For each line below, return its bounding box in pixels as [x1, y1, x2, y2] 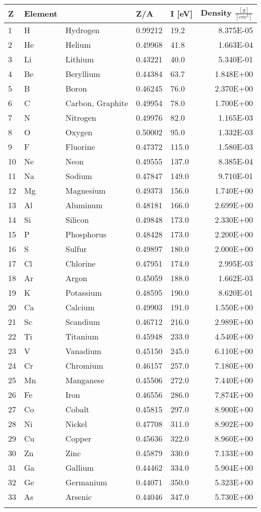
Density [201, 7, 232, 18]
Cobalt [65, 403, 90, 415]
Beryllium [65, 67, 101, 79]
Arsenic [65, 490, 92, 502]
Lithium [65, 53, 94, 65]
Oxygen [65, 126, 93, 138]
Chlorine [65, 257, 96, 269]
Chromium [65, 359, 104, 371]
